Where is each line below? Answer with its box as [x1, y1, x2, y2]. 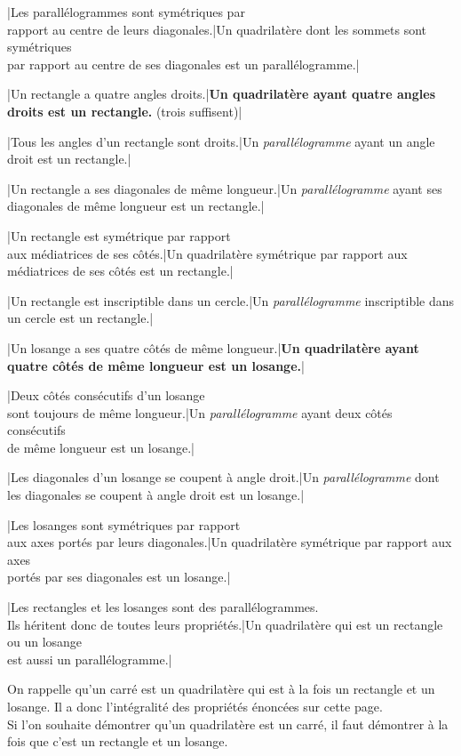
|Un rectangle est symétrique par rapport [7, 226, 231, 245]
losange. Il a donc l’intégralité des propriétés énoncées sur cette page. [7, 697, 383, 715]
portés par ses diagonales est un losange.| [7, 567, 231, 586]
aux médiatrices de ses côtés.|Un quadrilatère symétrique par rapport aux [7, 244, 408, 262]
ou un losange [7, 632, 83, 651]
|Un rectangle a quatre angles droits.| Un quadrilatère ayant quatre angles [7, 84, 436, 103]
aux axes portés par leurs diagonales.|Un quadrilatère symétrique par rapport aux [7, 533, 452, 551]
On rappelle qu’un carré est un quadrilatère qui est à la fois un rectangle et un [7, 680, 435, 698]
